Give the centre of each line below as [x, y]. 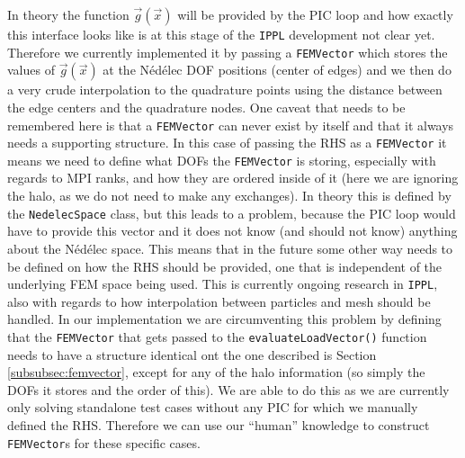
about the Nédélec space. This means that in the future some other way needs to [230, 248]
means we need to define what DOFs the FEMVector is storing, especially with [222, 160]
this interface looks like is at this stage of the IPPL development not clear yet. [221, 34]
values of [31, 70]
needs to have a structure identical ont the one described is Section [192, 354]
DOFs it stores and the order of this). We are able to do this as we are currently [228, 389]
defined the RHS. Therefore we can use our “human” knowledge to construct [219, 424]
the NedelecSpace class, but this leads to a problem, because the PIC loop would [232, 213]
